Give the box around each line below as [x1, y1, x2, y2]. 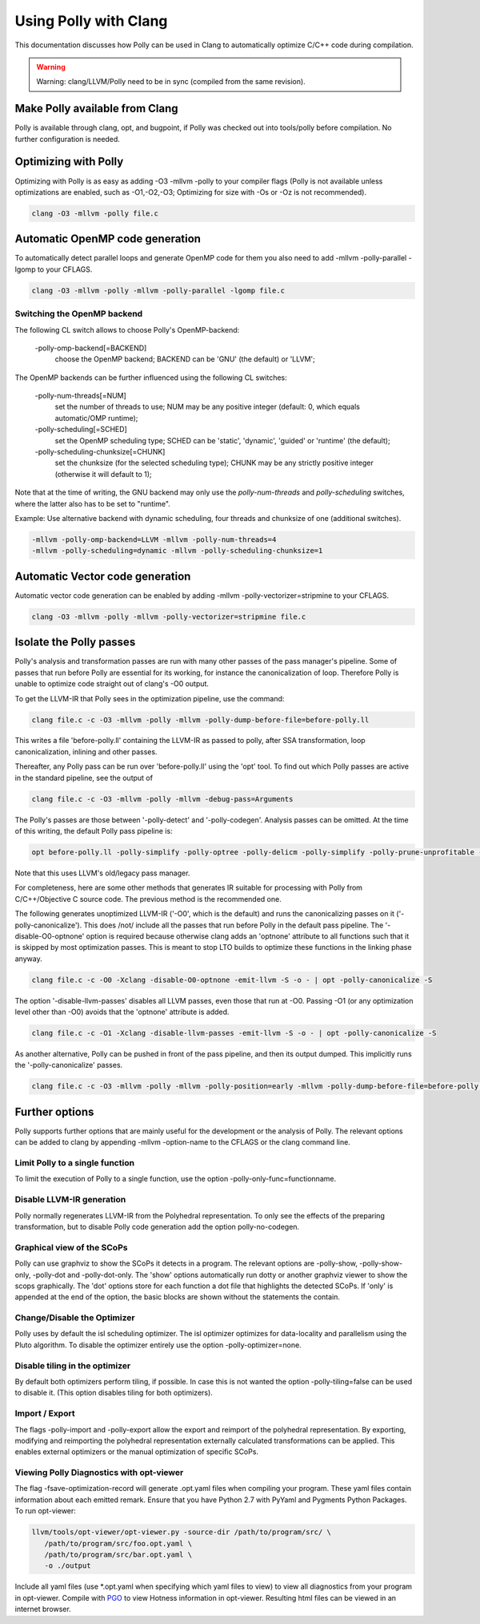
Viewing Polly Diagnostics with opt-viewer [14, 1467, 184, 1478]
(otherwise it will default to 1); [54, 469, 152, 479]
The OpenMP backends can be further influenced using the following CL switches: [14, 373, 287, 382]
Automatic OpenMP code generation [14, 232, 202, 246]
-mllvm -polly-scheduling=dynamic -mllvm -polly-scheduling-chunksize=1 [31, 546, 323, 555]
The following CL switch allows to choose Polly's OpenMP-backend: [14, 325, 240, 334]
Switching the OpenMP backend [14, 309, 143, 320]
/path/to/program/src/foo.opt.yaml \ [44, 1539, 192, 1548]
